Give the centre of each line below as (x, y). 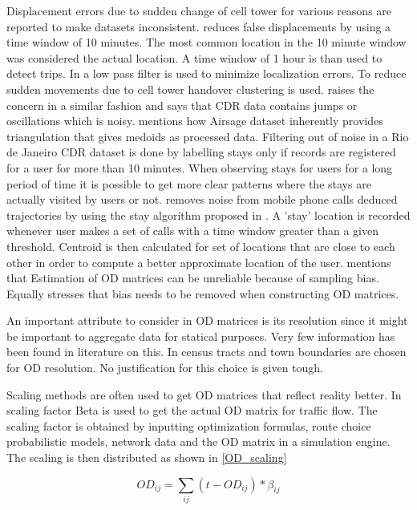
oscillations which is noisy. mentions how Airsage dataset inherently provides (195, 121)
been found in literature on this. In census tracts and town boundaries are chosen (206, 352)
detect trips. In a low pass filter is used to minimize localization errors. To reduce (206, 73)
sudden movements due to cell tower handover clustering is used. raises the (190, 89)
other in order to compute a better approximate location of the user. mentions (199, 262)
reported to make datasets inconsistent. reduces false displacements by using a (199, 26)
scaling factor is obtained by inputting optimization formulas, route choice (189, 425)
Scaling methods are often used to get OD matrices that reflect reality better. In (204, 394)
